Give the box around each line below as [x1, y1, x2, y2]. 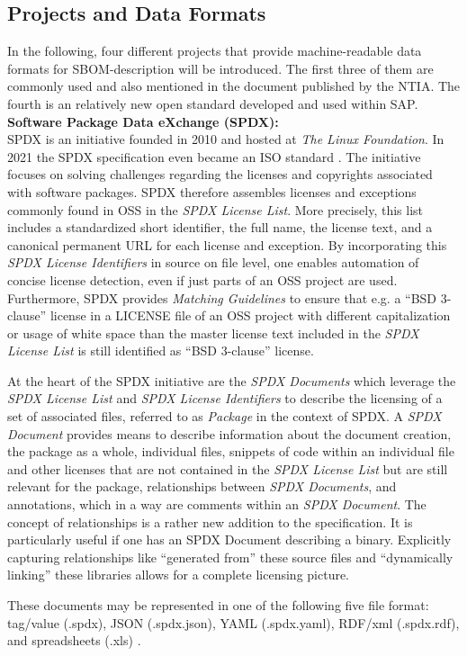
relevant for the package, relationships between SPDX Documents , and [7, 477, 397, 496]
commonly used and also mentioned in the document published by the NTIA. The [7, 76, 461, 95]
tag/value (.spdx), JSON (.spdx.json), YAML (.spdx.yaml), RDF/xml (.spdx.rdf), [7, 613, 460, 632]
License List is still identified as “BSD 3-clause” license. [7, 341, 314, 360]
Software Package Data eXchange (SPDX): [7, 112, 279, 130]
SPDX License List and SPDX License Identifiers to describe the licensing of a [7, 389, 443, 408]
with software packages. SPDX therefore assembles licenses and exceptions [7, 182, 417, 201]
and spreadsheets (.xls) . [7, 631, 141, 650]
